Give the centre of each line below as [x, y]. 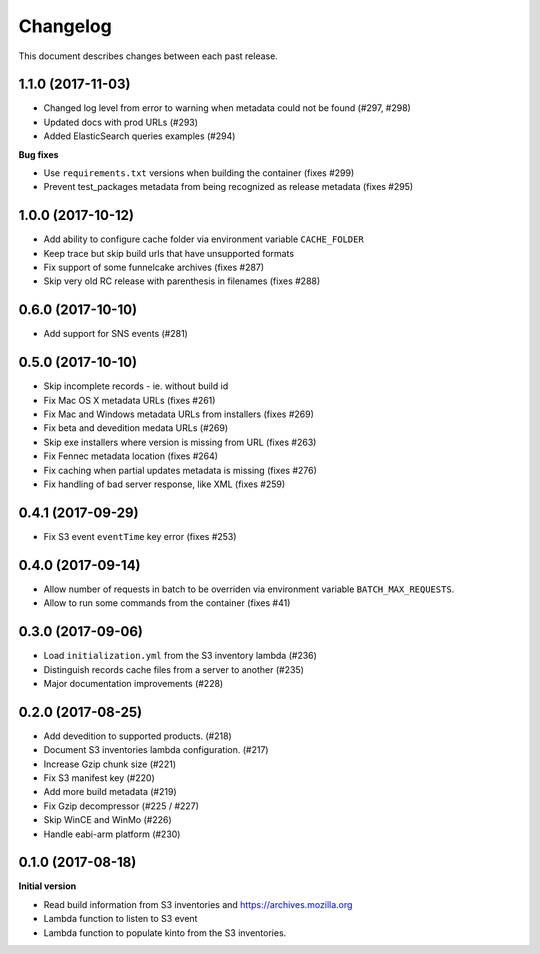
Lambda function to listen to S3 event [120, 919]
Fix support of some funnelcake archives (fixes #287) [154, 267]
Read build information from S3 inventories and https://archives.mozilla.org [198, 904]
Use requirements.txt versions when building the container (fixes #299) [199, 173]
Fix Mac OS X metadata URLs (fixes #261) [129, 400]
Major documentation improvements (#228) [133, 683]
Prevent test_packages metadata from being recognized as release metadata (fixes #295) [228, 187]
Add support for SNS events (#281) [116, 334]
